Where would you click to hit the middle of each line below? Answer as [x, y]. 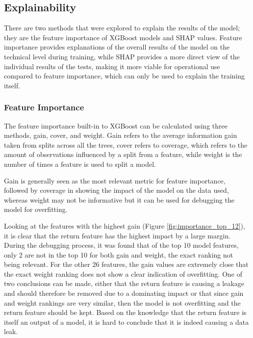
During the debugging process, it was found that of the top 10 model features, [121, 245]
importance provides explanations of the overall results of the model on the [117, 47]
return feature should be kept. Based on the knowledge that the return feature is [125, 312]
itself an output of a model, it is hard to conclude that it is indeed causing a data [126, 322]
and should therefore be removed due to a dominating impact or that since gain [124, 293]
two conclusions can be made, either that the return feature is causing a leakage [124, 283]
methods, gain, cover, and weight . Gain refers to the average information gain [121, 135]
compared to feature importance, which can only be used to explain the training [125, 76]
